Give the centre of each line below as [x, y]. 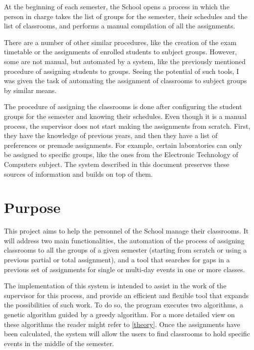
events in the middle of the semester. [59, 343]
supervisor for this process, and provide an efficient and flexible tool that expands [127, 295]
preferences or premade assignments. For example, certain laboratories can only [123, 145]
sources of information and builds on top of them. [79, 174]
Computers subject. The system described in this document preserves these [117, 164]
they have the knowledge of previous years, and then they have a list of [111, 135]
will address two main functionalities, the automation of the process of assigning [124, 240]
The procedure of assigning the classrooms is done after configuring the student [123, 106]
